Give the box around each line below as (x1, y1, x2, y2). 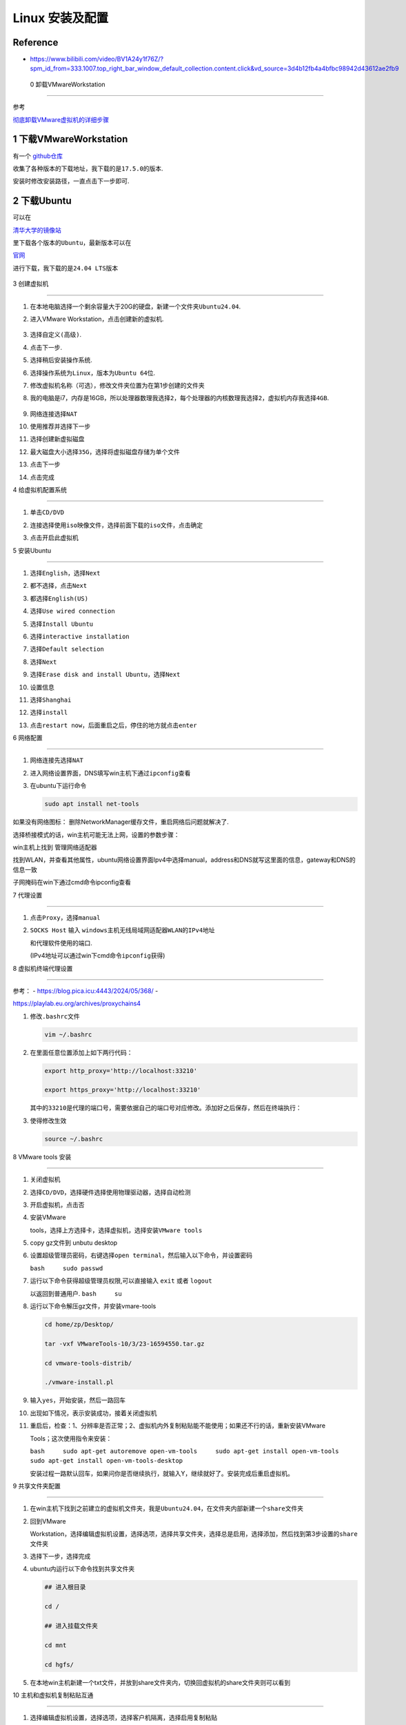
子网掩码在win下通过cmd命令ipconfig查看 (12, 878, 131, 887)
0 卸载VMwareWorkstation (30, 80, 106, 88)
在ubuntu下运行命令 (30, 782, 87, 790)
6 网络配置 (12, 733, 43, 742)
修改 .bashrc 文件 (30, 1012, 81, 1021)
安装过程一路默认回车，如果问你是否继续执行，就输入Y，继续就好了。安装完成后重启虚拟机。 (30, 1469, 294, 1477)
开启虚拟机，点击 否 (30, 1201, 85, 1209)
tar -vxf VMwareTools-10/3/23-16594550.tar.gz (44, 1339, 205, 1348)
